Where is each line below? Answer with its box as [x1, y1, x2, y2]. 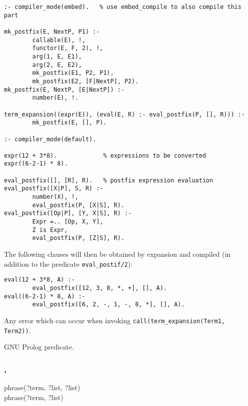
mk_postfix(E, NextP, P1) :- [4, 28, 100, 35]
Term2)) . [4, 325, 31, 335]
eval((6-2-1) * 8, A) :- [4, 292, 86, 300]
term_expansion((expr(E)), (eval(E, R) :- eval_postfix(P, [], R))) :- [4, 111, 245, 118]
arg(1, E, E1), [32, 53, 82, 60]
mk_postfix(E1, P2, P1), [32, 69, 114, 77]
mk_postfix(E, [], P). [32, 119, 107, 126]
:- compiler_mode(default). [4, 135, 97, 143]
